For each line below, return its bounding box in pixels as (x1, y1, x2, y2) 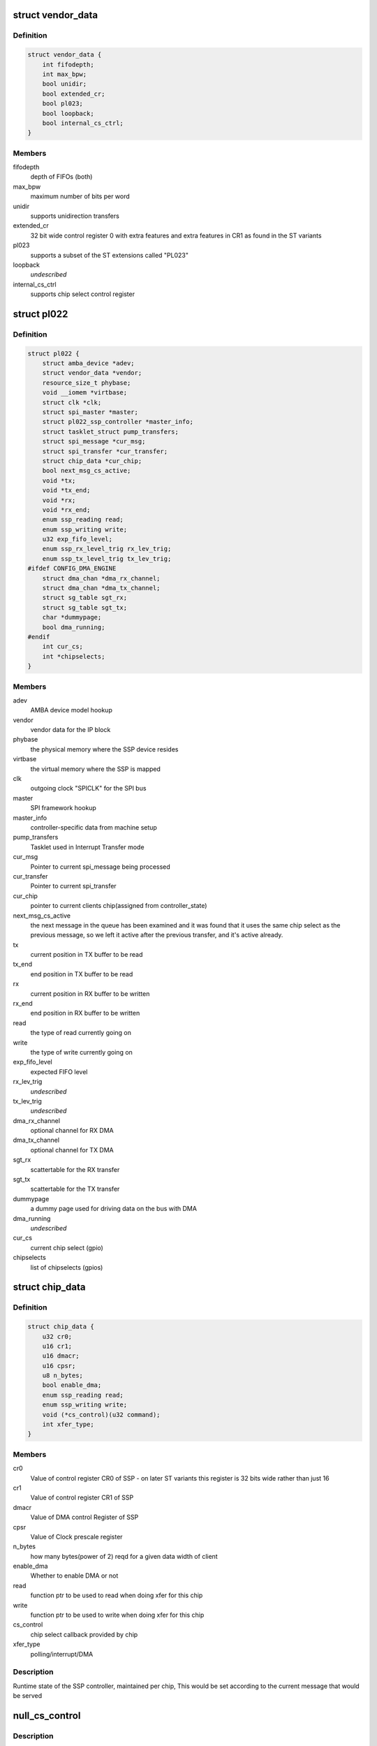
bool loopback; (42, 109, 94, 117)
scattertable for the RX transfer (30, 1165, 120, 1173)
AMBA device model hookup (30, 706, 113, 714)
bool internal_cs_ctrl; (42, 119, 124, 127)
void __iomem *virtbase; (42, 388, 128, 397)
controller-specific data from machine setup (30, 823, 157, 831)
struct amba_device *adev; (42, 360, 135, 367)
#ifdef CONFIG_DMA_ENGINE (27, 564, 117, 573)
